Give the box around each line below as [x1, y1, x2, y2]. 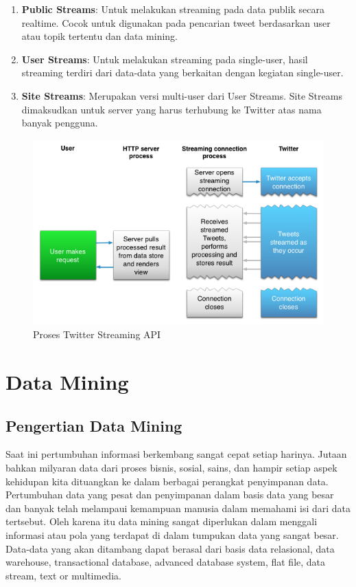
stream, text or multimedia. [5, 568, 121, 582]
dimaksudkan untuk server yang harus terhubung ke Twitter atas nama [21, 102, 322, 116]
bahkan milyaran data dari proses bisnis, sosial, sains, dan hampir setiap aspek [5, 460, 337, 474]
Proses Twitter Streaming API [33, 327, 161, 342]
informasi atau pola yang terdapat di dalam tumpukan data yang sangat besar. [5, 527, 339, 542]
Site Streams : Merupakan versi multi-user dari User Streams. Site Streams [21, 88, 342, 102]
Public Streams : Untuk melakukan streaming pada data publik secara [21, 2, 324, 16]
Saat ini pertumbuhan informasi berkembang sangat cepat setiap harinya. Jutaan [5, 447, 347, 461]
